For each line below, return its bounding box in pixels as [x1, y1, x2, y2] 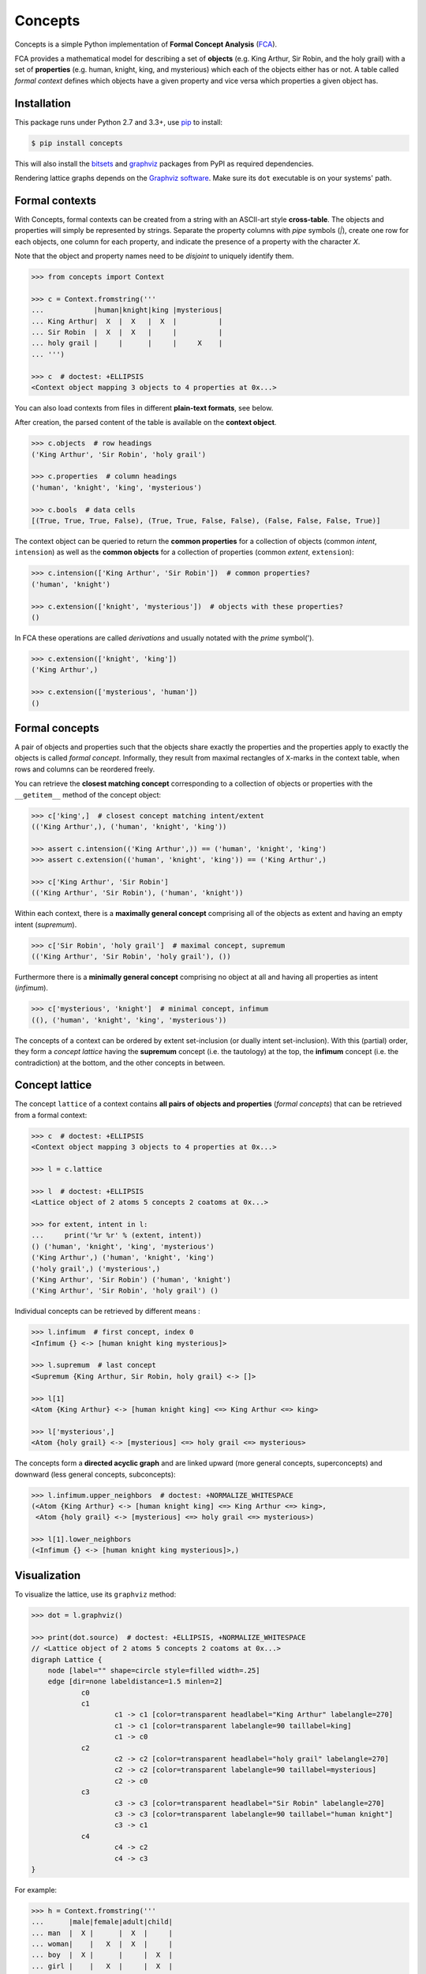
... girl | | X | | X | [31, 1961, 174, 1970]
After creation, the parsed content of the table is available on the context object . [14, 418, 277, 427]
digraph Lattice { [31, 1655, 103, 1664]
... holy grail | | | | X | [31, 339, 223, 347]
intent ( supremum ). [14, 920, 77, 929]
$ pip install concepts [31, 138, 124, 148]
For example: [14, 1885, 58, 1894]
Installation [14, 96, 71, 110]
